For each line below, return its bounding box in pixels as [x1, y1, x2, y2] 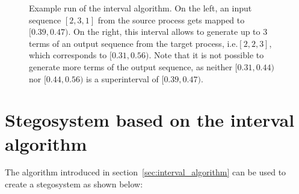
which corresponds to [29, 49, 107, 61]
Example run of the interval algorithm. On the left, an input [29, 2, 252, 14]
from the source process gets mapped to [97, 13, 245, 26]
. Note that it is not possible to [149, 49, 264, 61]
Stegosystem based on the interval [5, 108, 295, 132]
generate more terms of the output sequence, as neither [29, 60, 232, 73]
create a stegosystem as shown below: [5, 178, 143, 190]
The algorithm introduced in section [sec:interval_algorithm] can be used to [5, 166, 286, 178]
